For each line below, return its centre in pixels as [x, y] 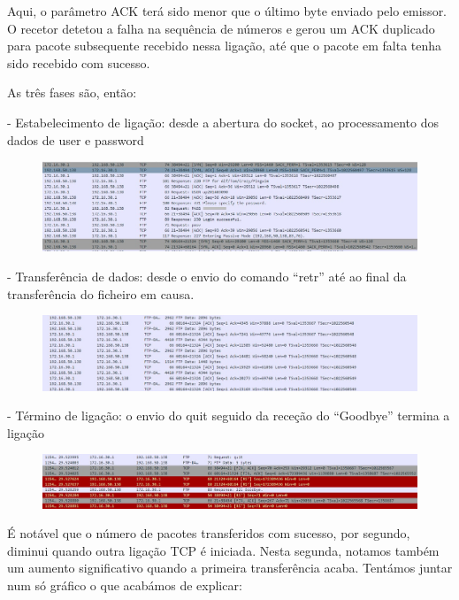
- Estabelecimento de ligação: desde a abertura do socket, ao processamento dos [223, 122]
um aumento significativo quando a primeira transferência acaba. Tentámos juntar [230, 568]
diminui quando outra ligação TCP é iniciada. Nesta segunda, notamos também [223, 550]
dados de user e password [76, 139]
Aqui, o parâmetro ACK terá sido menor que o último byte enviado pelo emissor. [227, 11]
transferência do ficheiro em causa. [101, 293]
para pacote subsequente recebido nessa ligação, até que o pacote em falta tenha [225, 46]
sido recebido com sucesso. [79, 62]
